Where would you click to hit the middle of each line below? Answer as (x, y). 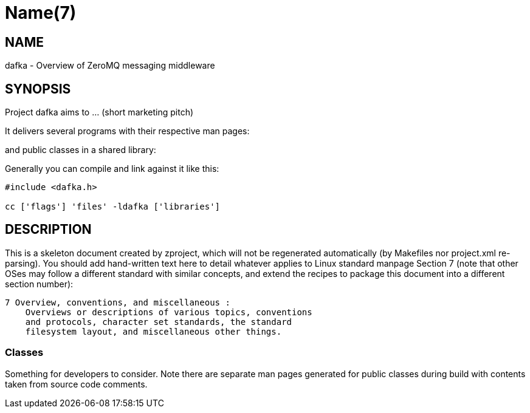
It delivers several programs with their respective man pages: (127, 131)
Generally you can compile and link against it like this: (112, 169)
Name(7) (41, 13)
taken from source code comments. (76, 384)
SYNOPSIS (38, 89)
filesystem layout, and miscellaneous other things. (153, 331)
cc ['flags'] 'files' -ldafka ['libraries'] (113, 207)
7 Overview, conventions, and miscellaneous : (118, 302)
